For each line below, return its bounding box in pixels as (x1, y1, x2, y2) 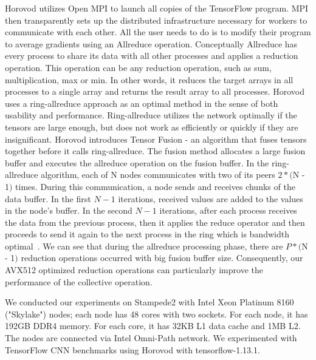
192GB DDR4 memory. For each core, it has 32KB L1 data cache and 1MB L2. (5, 319, 301, 332)
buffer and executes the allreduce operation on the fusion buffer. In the (5, 156, 269, 169)
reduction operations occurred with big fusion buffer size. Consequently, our (21, 251, 303, 264)
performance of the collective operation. (5, 275, 153, 288)
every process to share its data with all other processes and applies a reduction (5, 49, 298, 62)
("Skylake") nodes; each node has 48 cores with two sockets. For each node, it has (5, 307, 308, 320)
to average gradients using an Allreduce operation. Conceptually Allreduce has (5, 37, 298, 50)
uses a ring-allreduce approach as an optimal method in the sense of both (5, 97, 278, 109)
